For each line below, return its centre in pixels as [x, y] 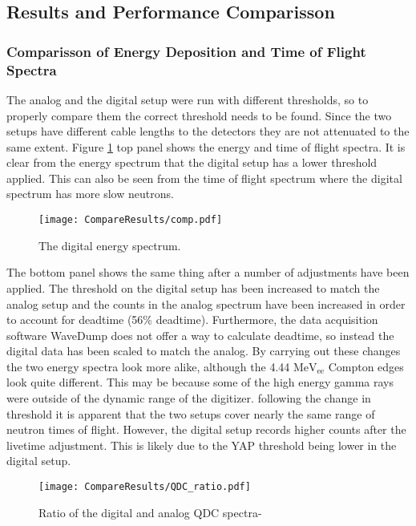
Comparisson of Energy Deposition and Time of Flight [186, 51]
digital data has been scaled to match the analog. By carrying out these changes [204, 351]
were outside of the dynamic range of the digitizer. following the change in [189, 398]
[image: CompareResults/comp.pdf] [131, 220]
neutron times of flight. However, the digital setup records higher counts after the [206, 429]
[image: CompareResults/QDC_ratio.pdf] [145, 487]
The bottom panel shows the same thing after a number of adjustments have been [208, 272]
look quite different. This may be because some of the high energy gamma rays [200, 382]
